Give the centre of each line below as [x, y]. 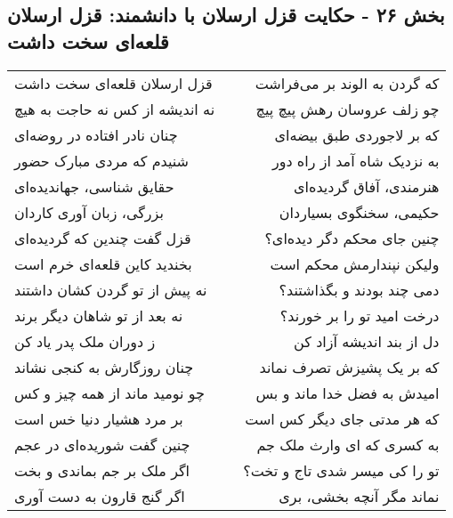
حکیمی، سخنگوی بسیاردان [359, 212]
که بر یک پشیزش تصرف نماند [349, 367]
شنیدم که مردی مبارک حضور [101, 160]
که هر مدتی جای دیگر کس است [342, 418]
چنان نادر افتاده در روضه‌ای [96, 134]
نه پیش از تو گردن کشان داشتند [111, 289]
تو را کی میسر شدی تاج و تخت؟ [341, 470]
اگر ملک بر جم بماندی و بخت [102, 470]
